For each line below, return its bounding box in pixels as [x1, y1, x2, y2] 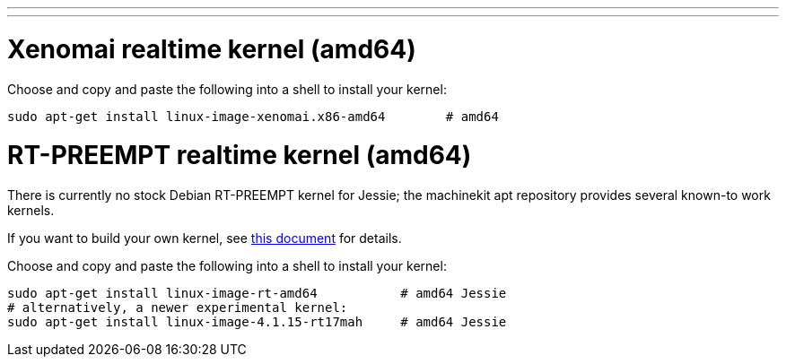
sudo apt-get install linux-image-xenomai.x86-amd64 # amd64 [7, 108, 499, 124]
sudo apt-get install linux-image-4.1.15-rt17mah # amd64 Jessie [7, 315, 507, 329]
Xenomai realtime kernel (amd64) [7, 33, 416, 65]
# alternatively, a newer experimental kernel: [7, 300, 348, 315]
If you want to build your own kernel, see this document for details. [7, 230, 402, 246]
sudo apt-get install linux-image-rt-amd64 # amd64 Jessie [7, 286, 507, 300]
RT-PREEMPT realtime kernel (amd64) [7, 140, 472, 171]
